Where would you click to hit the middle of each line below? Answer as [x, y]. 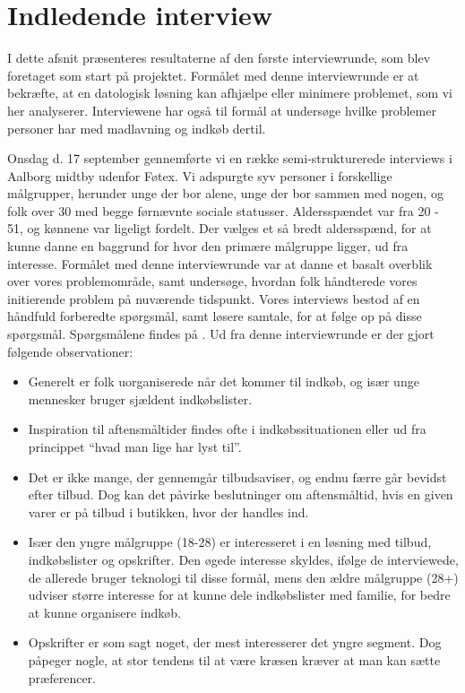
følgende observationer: [70, 351]
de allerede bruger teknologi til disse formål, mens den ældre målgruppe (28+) [243, 577]
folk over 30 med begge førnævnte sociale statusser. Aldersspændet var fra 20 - [223, 210]
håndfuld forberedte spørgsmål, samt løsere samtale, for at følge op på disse [215, 316]
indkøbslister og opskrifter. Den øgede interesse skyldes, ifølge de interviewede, [243, 559]
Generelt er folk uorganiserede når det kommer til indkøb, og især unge [224, 381]
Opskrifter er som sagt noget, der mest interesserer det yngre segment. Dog [235, 642]
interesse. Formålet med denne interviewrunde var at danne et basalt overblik [220, 263]
